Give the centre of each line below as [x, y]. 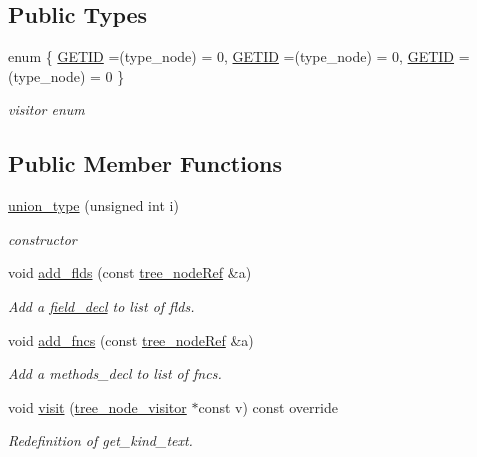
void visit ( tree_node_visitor [97, 406]
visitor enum [46, 109]
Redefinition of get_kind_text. [100, 440]
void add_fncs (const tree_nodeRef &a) [131, 339]
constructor [42, 238]
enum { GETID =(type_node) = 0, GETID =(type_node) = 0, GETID [231, 56]
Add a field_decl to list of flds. [101, 305]
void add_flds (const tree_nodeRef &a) [130, 272]
